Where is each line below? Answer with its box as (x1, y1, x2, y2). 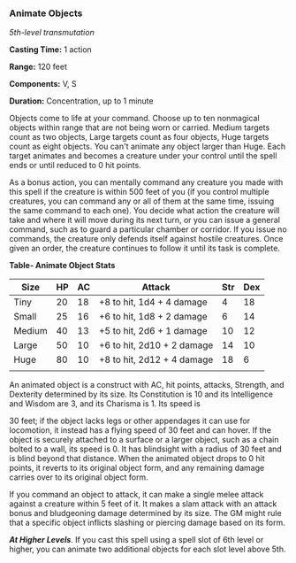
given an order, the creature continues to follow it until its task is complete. (9, 243, 281, 254)
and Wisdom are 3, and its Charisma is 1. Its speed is (9, 398, 201, 409)
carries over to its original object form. (9, 472, 148, 482)
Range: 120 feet (9, 61, 68, 73)
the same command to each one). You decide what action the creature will (9, 205, 280, 216)
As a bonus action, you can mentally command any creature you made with (9, 177, 284, 188)
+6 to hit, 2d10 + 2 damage (98, 339, 214, 351)
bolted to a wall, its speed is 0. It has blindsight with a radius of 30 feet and (9, 443, 283, 454)
